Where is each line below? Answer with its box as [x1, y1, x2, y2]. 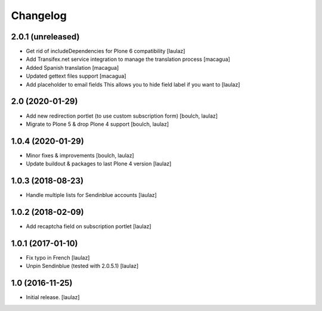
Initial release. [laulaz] [26, 294, 80, 301]
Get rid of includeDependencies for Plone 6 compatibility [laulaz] [26, 48, 185, 55]
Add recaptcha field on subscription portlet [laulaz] [26, 223, 151, 230]
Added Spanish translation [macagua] [26, 64, 119, 71]
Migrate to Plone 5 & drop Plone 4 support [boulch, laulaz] [26, 120, 169, 128]
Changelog [11, 9, 67, 22]
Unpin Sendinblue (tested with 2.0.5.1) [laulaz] [26, 263, 139, 270]
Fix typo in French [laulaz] [26, 254, 90, 261]
